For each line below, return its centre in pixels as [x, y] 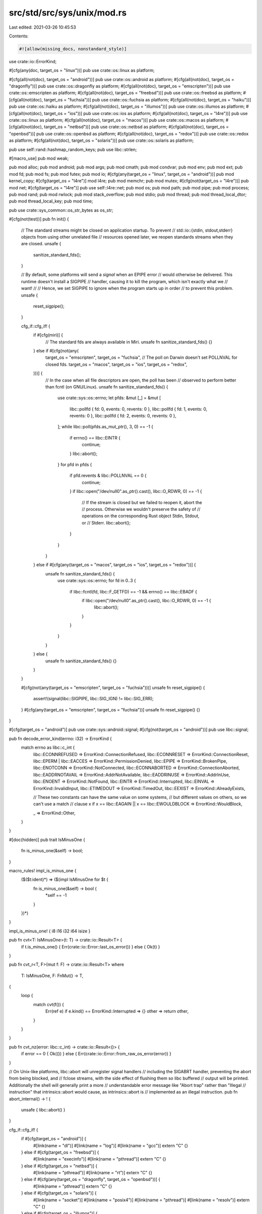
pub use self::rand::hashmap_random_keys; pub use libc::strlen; [73, 149]
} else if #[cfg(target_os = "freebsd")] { [60, 1152]
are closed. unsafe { [41, 244]
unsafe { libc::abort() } [43, 1110]
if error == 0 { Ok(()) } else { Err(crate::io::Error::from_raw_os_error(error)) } [96, 1054]
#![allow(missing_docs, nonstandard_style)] [73, 49]
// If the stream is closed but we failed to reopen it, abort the [142, 502]
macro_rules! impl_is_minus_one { [43, 871]
